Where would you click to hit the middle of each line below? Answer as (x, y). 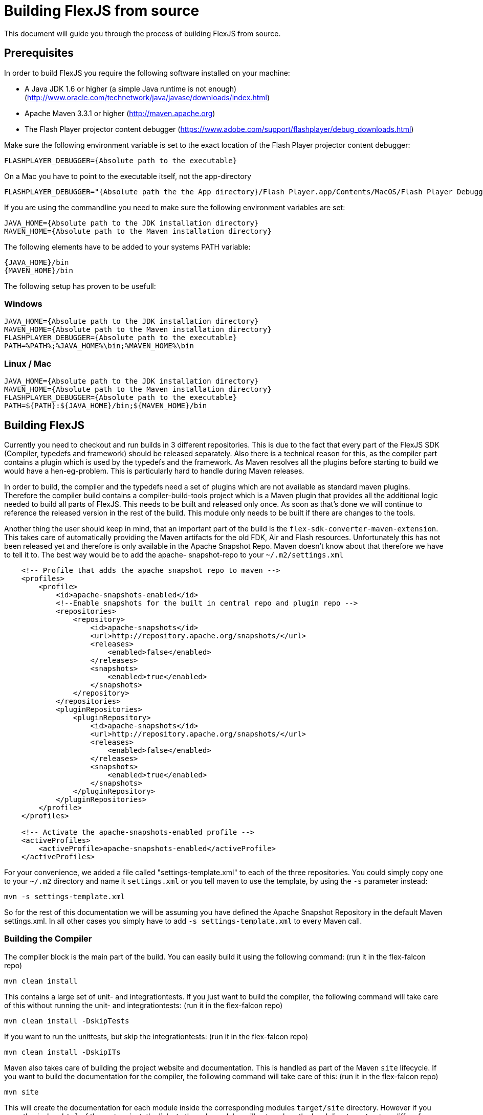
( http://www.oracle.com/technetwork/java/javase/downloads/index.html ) (147, 97)
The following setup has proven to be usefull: (80, 286)
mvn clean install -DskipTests (67, 1021)
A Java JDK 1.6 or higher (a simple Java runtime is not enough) (131, 88)
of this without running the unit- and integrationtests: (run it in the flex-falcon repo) (144, 1005)
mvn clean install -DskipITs (62, 1052)
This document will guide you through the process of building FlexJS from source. (142, 33)
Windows (23, 304)
